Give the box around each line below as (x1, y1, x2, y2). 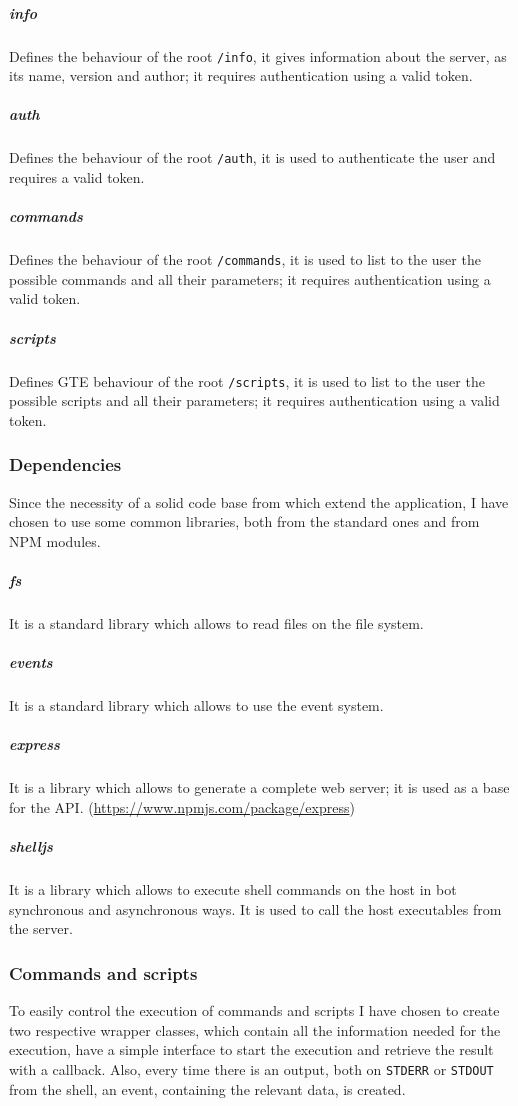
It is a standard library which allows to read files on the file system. (9, 613, 424, 633)
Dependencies (9, 452, 122, 477)
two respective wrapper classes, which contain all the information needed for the (9, 1019, 501, 1040)
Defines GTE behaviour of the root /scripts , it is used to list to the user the (9, 370, 485, 391)
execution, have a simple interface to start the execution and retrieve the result (9, 1039, 494, 1060)
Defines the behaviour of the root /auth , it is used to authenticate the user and (9, 147, 496, 168)
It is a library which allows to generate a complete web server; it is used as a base (9, 777, 510, 798)
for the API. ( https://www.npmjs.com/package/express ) (9, 796, 355, 817)
